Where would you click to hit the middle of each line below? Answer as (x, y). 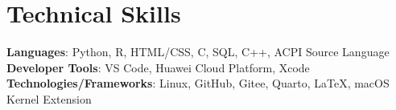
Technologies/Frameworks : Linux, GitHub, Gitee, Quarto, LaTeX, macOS (198, 83)
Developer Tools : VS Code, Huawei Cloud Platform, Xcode (158, 67)
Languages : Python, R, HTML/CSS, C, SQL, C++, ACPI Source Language (198, 52)
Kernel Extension (49, 98)
